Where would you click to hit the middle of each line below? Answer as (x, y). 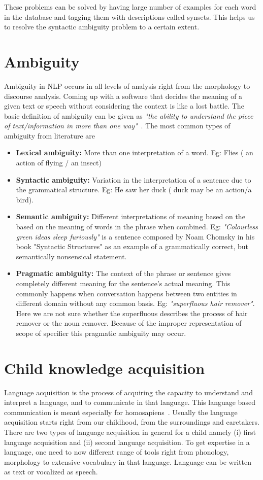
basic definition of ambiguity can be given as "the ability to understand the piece (129, 115)
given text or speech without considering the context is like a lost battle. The (124, 106)
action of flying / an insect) (59, 163)
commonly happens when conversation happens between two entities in (126, 293)
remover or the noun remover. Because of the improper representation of (129, 323)
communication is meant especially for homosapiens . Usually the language (121, 412)
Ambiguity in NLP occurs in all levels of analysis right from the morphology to (127, 85)
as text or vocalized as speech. (51, 472)
